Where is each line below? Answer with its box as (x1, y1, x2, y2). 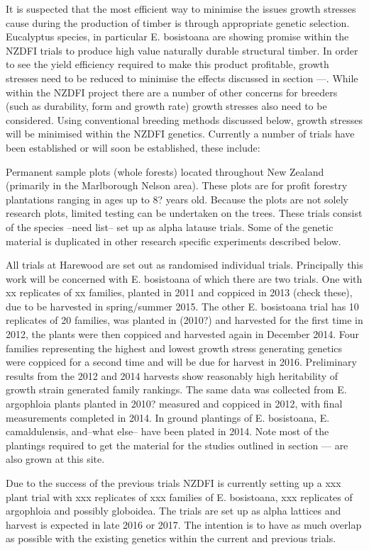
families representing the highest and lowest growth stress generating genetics (6, 340, 343, 355)
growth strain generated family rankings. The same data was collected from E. (6, 382, 347, 397)
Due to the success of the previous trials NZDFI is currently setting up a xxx (6, 476, 341, 490)
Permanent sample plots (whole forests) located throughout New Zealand (6, 164, 324, 179)
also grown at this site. (6, 451, 105, 466)
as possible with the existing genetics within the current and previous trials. (6, 531, 336, 546)
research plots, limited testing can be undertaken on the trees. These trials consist (6, 206, 363, 220)
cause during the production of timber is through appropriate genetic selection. (6, 15, 350, 30)
